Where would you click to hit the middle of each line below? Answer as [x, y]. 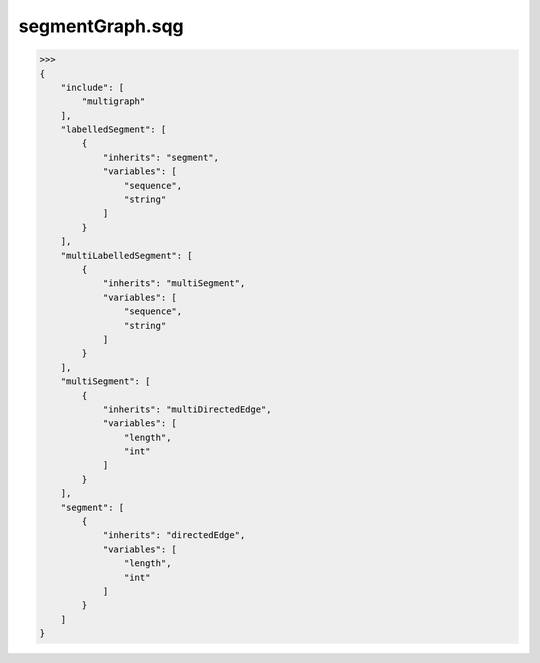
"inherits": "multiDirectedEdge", [187, 409]
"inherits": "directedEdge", [174, 535]
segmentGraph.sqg [101, 26]
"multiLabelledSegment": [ [127, 255]
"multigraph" [113, 101]
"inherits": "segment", [161, 157]
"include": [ [92, 87]
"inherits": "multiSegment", [174, 283]
